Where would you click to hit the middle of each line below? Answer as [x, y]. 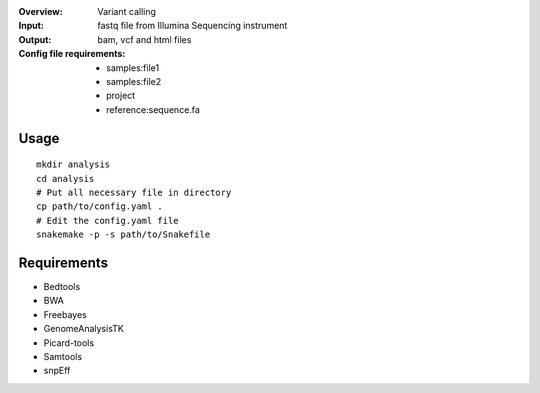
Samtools [63, 356]
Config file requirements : [72, 54]
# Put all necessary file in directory [134, 192]
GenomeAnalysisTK [83, 329]
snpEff [57, 371]
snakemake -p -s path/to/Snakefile [123, 234]
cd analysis [65, 178]
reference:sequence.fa [153, 109]
